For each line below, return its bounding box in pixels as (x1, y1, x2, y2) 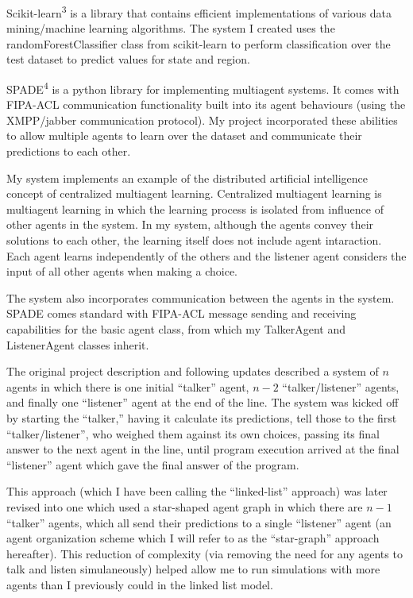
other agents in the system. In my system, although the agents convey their (6, 216, 374, 233)
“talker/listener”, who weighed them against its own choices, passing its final (6, 425, 380, 442)
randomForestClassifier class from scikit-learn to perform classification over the (6, 35, 391, 52)
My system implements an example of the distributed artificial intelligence (6, 169, 368, 186)
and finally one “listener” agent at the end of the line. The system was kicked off (6, 394, 399, 411)
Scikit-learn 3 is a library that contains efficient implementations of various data (6, 2, 392, 21)
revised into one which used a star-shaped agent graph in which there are (6, 498, 363, 515)
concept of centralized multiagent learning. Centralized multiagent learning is (6, 185, 382, 202)
